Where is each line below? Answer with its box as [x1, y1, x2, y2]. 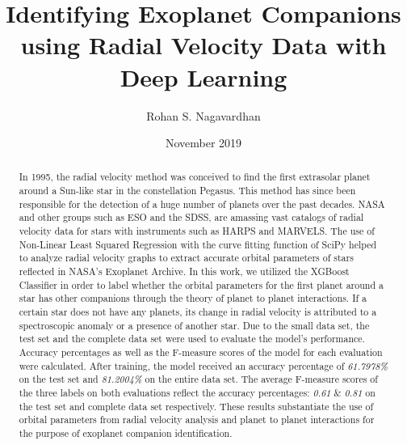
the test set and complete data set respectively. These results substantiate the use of [19, 399, 374, 413]
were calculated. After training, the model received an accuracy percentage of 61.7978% [19, 358, 388, 372]
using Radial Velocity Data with [20, 28, 387, 61]
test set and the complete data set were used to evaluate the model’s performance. [19, 332, 365, 345]
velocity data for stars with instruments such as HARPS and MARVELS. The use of [19, 224, 375, 238]
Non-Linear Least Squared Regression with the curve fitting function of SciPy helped [19, 237, 377, 251]
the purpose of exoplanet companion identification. [19, 426, 233, 439]
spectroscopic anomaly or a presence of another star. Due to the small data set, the [19, 318, 370, 332]
